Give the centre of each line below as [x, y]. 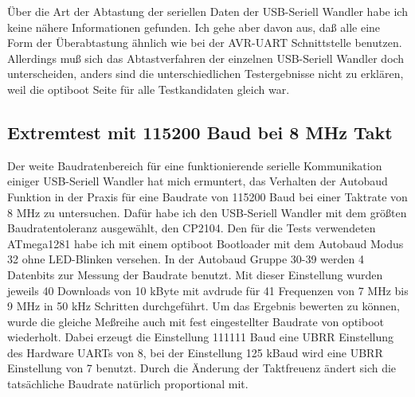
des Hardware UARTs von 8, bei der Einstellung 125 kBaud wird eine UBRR [195, 352]
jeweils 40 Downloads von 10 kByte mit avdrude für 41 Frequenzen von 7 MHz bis [208, 290]
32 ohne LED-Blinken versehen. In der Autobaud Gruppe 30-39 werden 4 [186, 259]
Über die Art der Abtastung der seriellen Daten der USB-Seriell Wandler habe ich [207, 11]
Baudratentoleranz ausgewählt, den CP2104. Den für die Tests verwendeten [192, 228]
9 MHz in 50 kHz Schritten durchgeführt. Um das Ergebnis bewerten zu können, [204, 306]
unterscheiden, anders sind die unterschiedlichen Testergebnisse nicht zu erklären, [206, 74]
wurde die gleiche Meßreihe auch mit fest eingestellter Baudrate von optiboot [196, 321]
